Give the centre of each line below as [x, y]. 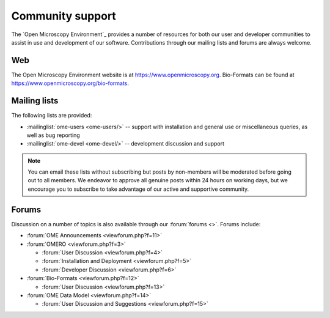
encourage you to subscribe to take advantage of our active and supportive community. [138, 189]
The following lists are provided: [52, 116]
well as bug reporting [53, 135]
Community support [64, 16]
